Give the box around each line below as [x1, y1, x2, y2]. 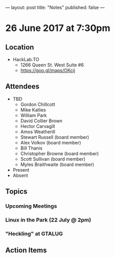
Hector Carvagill [20, 123, 55, 129]
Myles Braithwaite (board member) [20, 161, 94, 168]
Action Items [5, 246, 47, 255]
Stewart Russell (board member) [20, 134, 89, 140]
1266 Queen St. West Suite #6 [20, 62, 84, 68]
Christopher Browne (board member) [20, 150, 99, 156]
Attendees [5, 82, 40, 91]
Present [12, 167, 30, 173]
